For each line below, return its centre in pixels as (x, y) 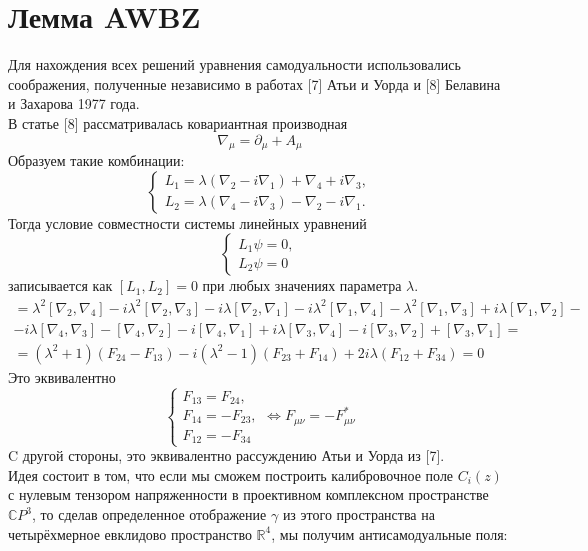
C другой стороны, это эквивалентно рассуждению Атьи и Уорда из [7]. (226, 455)
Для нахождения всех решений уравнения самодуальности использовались (234, 64)
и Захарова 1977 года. (74, 103)
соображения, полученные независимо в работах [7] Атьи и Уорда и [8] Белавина (254, 83)
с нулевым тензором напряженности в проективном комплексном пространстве (248, 494)
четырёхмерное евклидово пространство (130, 533)
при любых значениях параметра (302, 285)
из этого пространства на (358, 514)
